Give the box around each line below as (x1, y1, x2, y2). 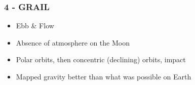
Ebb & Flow (16, 20, 54, 31)
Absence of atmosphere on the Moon (16, 37, 130, 48)
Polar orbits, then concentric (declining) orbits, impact (16, 54, 186, 65)
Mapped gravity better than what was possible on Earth (16, 71, 191, 81)
